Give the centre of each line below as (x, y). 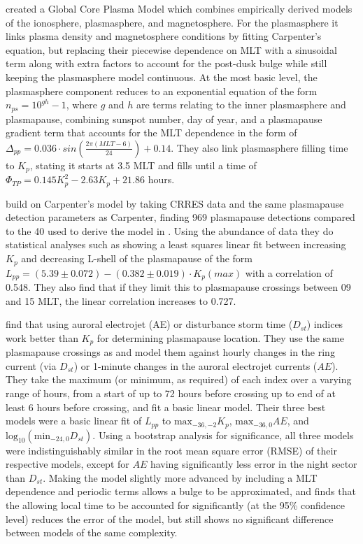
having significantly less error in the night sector (254, 464)
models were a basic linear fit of (74, 421)
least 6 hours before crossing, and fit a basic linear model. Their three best (166, 407)
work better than (42, 337)
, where (82, 105)
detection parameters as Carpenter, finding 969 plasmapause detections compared (180, 217)
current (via (31, 365)
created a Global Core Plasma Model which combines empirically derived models (179, 8)
